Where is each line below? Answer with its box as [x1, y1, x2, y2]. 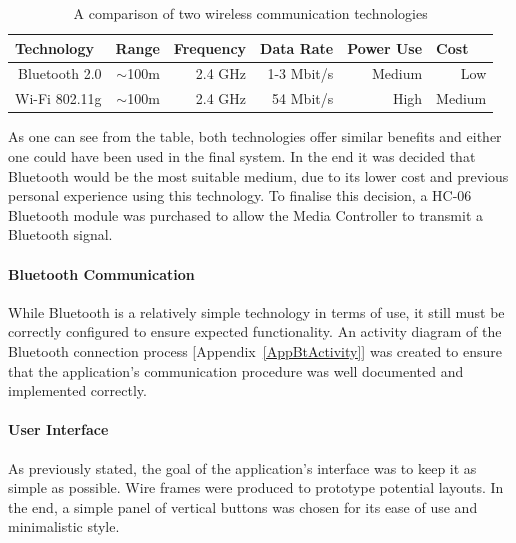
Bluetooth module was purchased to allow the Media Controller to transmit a [8, 204, 484, 225]
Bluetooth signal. [8, 224, 113, 245]
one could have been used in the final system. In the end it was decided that [8, 145, 476, 166]
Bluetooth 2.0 [18, 63, 102, 84]
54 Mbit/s [272, 88, 334, 109]
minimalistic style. [8, 516, 120, 537]
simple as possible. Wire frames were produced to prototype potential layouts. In [8, 477, 504, 498]
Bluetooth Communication [8, 263, 195, 284]
